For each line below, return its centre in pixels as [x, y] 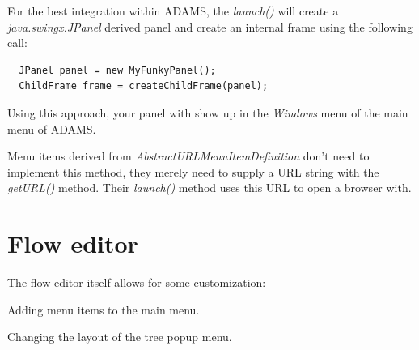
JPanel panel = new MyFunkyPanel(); [117, 70]
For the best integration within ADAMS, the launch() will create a [173, 11]
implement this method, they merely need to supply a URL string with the [193, 171]
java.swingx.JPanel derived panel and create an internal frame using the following [210, 26]
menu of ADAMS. [52, 128]
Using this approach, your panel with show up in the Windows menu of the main [208, 112]
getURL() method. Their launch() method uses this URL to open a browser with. [209, 188]
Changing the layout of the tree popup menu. [120, 337]
